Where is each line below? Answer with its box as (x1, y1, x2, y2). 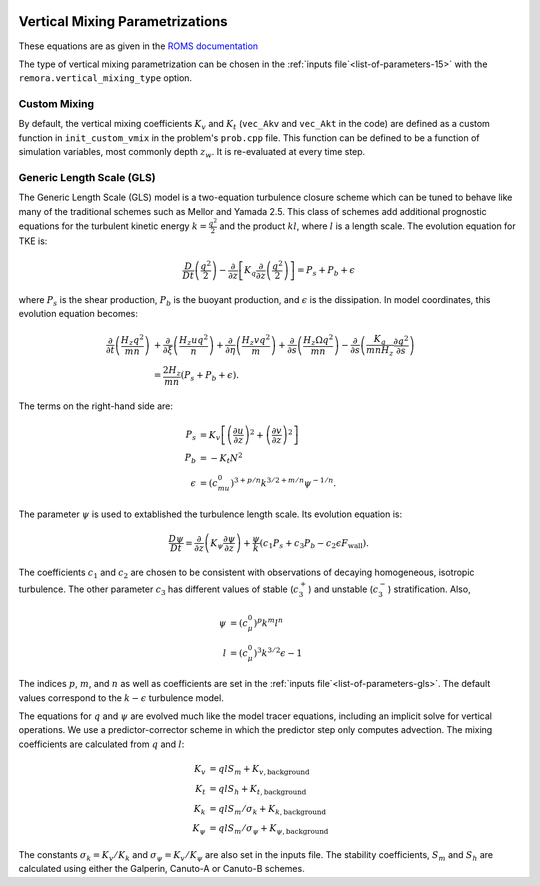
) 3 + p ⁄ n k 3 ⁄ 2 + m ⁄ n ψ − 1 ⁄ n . (230, 476, 337, 489)
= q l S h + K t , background (208, 783, 307, 797)
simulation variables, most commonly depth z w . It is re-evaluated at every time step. (18, 146, 366, 160)
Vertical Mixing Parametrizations (18, 13, 229, 30)
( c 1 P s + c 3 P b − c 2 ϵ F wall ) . (259, 537, 370, 551)
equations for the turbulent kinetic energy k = (18, 220, 207, 232)
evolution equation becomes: (18, 308, 139, 320)
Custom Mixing (18, 97, 95, 111)
